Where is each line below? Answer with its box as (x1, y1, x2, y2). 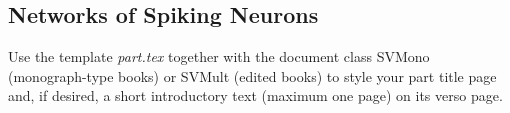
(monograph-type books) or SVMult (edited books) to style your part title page (8, 65, 497, 86)
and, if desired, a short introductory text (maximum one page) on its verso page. (8, 85, 503, 106)
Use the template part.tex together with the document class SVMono (8, 46, 430, 67)
